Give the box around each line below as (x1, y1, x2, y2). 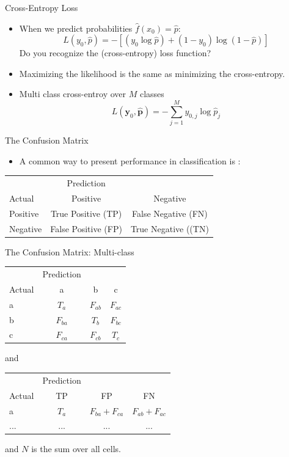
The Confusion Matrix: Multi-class (5, 245, 134, 258)
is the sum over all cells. (31, 442, 121, 455)
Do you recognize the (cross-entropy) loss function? (19, 46, 211, 59)
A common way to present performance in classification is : (19, 154, 241, 167)
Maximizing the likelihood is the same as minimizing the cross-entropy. (19, 67, 285, 79)
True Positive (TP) (50, 207, 122, 219)
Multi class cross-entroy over (19, 87, 126, 100)
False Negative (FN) (132, 207, 208, 219)
